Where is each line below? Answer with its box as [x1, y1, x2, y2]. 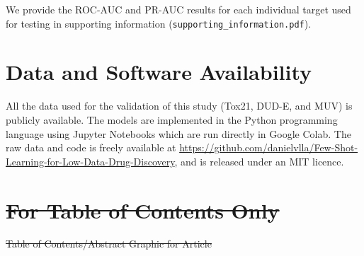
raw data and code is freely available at [6, 140, 176, 155]
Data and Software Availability [6, 57, 312, 86]
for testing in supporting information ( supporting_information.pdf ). [6, 16, 312, 30]
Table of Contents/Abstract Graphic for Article [6, 236, 212, 251]
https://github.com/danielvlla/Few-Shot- [179, 140, 358, 155]
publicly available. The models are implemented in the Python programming [6, 112, 338, 127]
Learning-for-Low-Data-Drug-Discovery [6, 153, 175, 168]
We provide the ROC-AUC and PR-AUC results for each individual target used [6, 2, 351, 16]
